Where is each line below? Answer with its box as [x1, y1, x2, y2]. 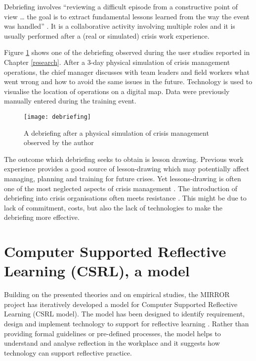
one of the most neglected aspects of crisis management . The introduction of [4, 183, 238, 193]
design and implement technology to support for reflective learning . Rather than [4, 318, 249, 329]
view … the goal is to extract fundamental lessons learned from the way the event [4, 11, 250, 21]
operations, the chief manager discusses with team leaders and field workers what [4, 66, 250, 77]
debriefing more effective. [4, 212, 80, 222]
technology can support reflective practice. [4, 347, 132, 358]
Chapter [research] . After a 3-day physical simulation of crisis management [4, 56, 230, 67]
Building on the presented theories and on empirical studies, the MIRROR [4, 289, 230, 300]
